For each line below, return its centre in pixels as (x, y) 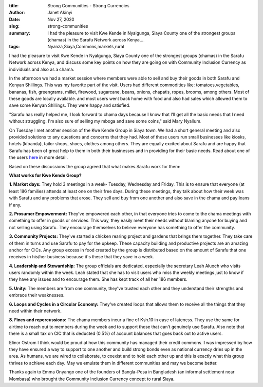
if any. (15, 205)
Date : (15, 19)
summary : (20, 33)
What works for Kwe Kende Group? (45, 175)
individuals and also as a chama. (42, 69)
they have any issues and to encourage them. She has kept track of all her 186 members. (98, 279)
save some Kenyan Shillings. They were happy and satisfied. (70, 105)
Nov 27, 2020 (61, 19)
